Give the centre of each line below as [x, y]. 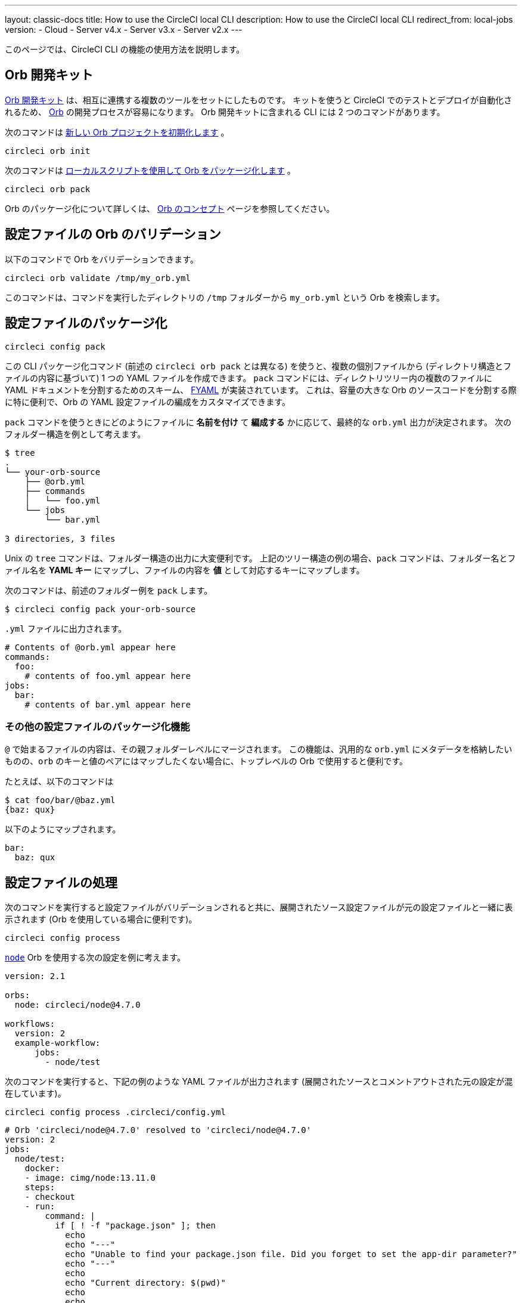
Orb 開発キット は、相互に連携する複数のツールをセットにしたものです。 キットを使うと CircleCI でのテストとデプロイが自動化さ [259, 100]
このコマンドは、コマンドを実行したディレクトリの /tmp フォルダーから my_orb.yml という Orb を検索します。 [225, 297]
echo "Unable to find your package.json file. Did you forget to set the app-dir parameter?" [291, 1254]
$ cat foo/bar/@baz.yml [60, 800]
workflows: [30, 1024]
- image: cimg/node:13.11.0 [90, 1178]
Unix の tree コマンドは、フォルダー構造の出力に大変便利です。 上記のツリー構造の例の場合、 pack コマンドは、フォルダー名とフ [260, 558]
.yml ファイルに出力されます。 [66, 628]
